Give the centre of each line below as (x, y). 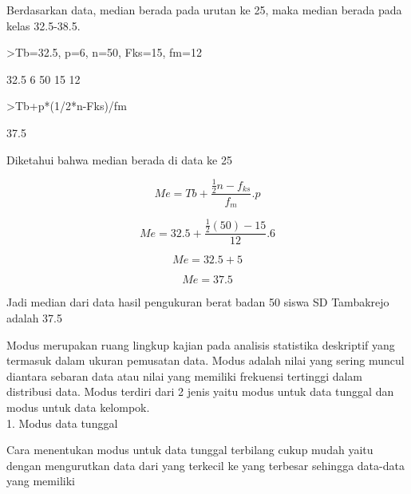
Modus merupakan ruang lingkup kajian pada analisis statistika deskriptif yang (201, 344)
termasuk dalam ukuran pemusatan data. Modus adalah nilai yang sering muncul (205, 360)
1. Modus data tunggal (62, 423)
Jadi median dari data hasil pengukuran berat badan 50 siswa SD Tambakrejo (198, 302)
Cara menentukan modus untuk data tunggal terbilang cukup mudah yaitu (190, 450)
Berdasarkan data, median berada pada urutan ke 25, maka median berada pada (204, 10)
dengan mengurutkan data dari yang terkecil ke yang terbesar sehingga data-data (205, 465)
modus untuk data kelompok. (78, 407)
